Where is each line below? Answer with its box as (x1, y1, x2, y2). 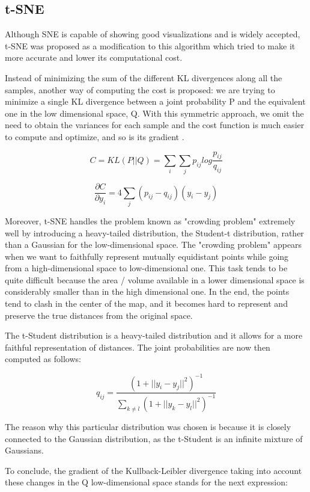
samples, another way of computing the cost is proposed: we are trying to (5, 83, 275, 96)
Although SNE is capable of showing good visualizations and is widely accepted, (5, 28, 300, 40)
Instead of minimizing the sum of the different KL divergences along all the (5, 71, 282, 84)
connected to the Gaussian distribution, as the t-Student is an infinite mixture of (5, 432, 303, 444)
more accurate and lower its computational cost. (5, 51, 183, 64)
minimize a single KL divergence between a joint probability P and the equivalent (5, 95, 306, 108)
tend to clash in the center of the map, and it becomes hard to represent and (5, 297, 288, 310)
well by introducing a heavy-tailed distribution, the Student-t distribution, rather (5, 226, 304, 239)
